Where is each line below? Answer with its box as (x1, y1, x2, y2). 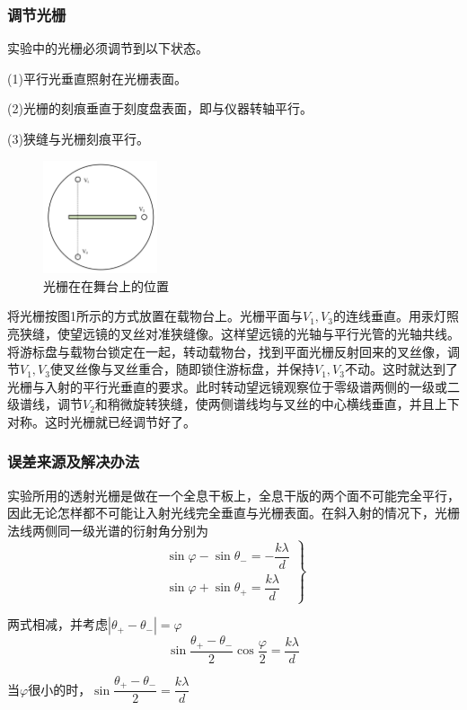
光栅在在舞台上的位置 (43, 276, 169, 295)
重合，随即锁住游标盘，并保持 (137, 359, 314, 378)
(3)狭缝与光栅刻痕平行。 (7, 129, 149, 147)
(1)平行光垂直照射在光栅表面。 (7, 68, 187, 87)
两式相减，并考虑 (7, 615, 108, 634)
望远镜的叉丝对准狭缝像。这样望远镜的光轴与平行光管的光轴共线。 (69, 324, 460, 342)
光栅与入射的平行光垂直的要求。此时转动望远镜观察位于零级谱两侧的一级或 (7, 377, 447, 395)
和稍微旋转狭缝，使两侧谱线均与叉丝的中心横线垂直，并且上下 (94, 395, 460, 413)
